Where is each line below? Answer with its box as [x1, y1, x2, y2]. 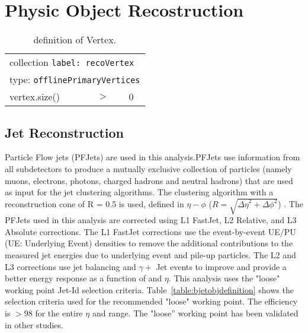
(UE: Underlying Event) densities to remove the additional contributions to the [5, 237, 293, 249]
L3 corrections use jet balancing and [5, 260, 136, 272]
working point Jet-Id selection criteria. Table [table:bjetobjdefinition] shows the [5, 283, 294, 296]
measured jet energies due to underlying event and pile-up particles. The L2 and [5, 249, 296, 261]
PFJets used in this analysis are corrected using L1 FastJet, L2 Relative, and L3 [5, 214, 297, 226]
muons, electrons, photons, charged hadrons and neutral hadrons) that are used [5, 174, 293, 186]
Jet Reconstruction [5, 123, 124, 141]
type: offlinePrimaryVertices [9, 72, 140, 87]
